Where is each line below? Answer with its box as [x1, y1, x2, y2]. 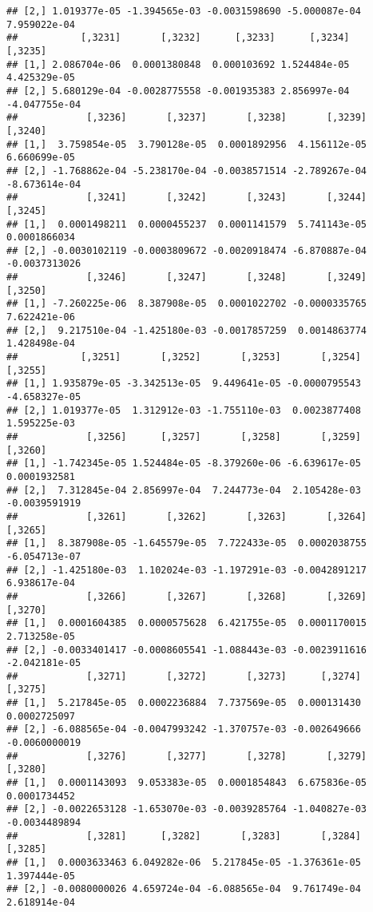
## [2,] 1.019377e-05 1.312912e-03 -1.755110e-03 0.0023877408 [6, 404, 361, 416]
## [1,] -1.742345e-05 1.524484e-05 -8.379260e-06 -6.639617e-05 [6, 458, 361, 470]
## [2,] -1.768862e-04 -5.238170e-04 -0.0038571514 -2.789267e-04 [6, 165, 367, 176]
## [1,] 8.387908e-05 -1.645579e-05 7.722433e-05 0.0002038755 [6, 537, 367, 549]
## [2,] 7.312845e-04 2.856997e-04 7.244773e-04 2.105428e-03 [6, 484, 361, 496]
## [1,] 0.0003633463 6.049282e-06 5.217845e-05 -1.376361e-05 [6, 857, 361, 868]
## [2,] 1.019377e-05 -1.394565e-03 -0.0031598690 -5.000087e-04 [6, 6, 361, 17]
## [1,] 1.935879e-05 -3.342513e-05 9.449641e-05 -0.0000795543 [6, 378, 361, 390]
